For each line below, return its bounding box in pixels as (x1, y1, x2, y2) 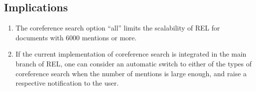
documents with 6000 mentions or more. (15, 32, 137, 42)
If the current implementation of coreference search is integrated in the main (15, 49, 247, 59)
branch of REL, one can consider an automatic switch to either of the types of (15, 58, 252, 68)
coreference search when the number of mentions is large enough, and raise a (15, 68, 247, 78)
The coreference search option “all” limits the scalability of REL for (15, 23, 220, 33)
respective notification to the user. (15, 78, 119, 88)
